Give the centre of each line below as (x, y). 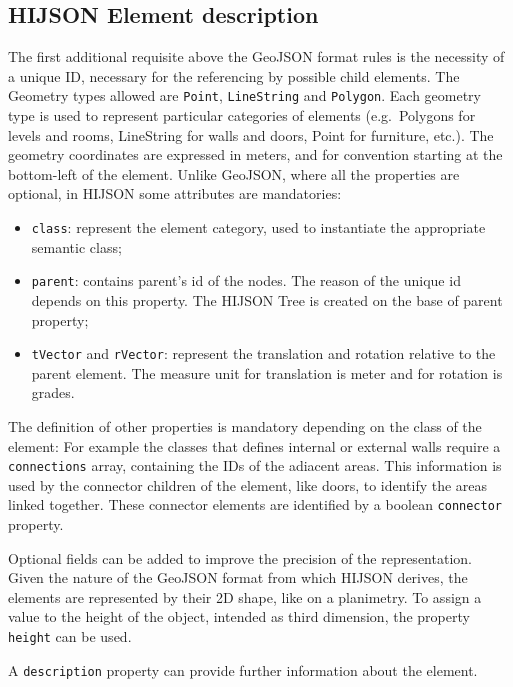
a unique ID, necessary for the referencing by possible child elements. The (234, 75)
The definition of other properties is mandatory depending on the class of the (245, 425)
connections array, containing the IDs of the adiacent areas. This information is (255, 465)
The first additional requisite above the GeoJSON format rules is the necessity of (256, 56)
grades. (53, 392)
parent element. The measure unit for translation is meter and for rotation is (267, 372)
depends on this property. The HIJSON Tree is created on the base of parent (267, 299)
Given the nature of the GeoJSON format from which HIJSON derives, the (238, 577)
